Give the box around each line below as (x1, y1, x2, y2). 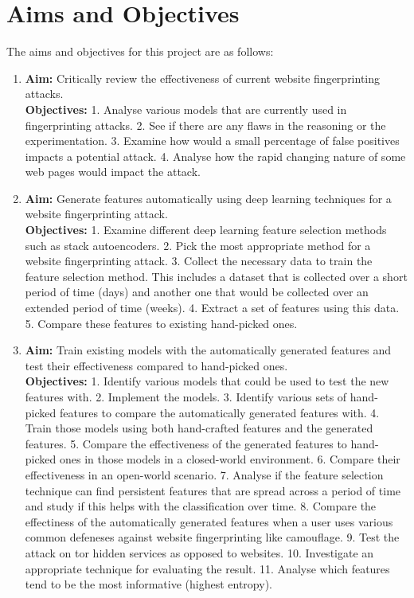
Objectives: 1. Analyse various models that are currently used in (25, 100, 347, 117)
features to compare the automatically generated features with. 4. (59, 404, 380, 420)
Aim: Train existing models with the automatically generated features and (25, 342, 391, 358)
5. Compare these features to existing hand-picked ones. (25, 315, 298, 331)
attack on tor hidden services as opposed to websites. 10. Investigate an (25, 544, 374, 561)
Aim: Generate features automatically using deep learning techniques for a (25, 190, 392, 206)
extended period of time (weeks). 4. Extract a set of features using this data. (25, 299, 400, 316)
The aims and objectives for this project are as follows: (6, 43, 274, 60)
